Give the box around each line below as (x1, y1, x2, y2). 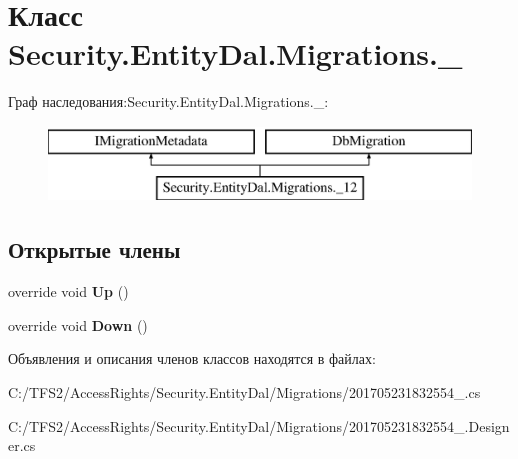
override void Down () (8, 314, 148, 335)
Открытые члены (8, 234, 181, 265)
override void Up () (8, 281, 129, 302)
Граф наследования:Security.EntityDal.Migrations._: (8, 91, 329, 112)
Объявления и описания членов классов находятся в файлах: (8, 348, 376, 369)
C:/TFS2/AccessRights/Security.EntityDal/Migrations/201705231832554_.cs (8, 382, 481, 403)
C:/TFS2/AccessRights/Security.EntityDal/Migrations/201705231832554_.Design (8, 415, 510, 436)
